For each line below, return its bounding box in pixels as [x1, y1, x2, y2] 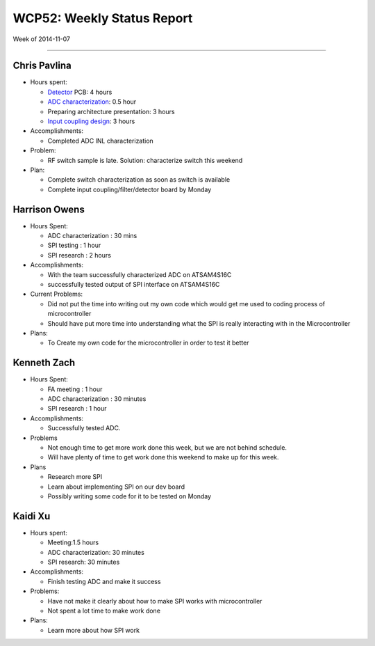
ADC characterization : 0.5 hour [47, 97, 137, 106]
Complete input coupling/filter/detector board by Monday [47, 185, 212, 194]
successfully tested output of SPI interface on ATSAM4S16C [47, 281, 220, 288]
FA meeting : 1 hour [47, 385, 103, 393]
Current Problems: [30, 290, 83, 299]
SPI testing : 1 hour [47, 241, 101, 250]
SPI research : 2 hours [47, 251, 111, 259]
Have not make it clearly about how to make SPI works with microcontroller [47, 597, 262, 605]
